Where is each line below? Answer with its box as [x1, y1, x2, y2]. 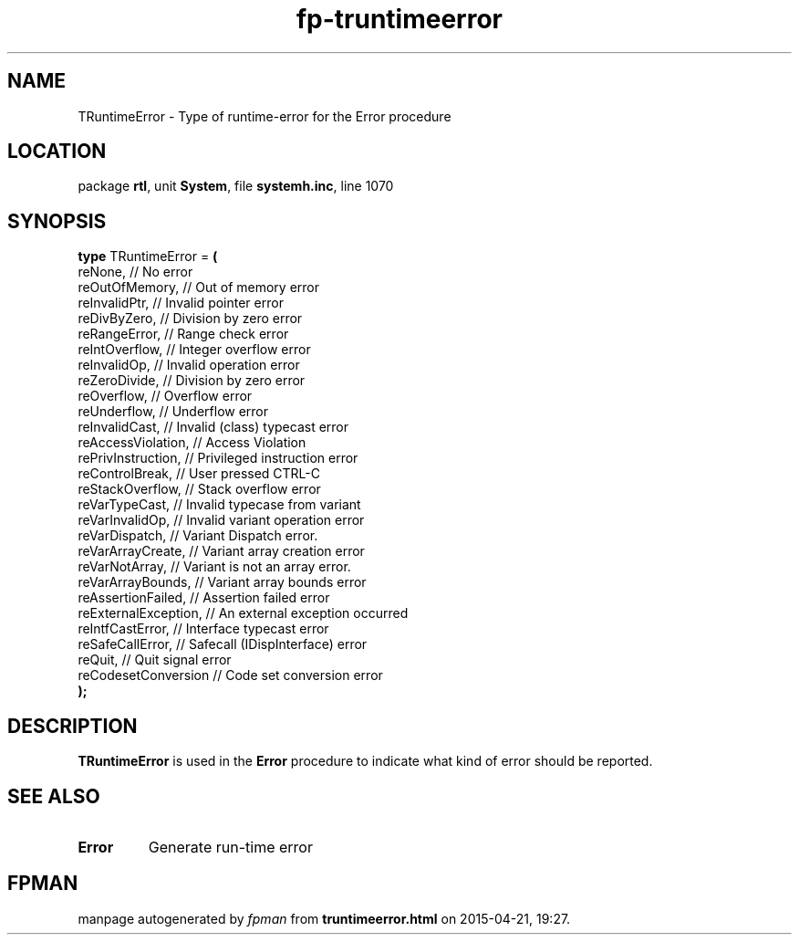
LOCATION [7, 140, 107, 163]
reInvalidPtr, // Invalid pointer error [78, 295, 284, 311]
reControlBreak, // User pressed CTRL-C [78, 466, 320, 482]
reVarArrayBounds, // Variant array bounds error [78, 574, 367, 591]
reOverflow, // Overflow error [78, 388, 253, 404]
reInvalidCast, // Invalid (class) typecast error [78, 419, 349, 435]
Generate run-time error [148, 837, 313, 856]
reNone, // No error [78, 264, 193, 280]
